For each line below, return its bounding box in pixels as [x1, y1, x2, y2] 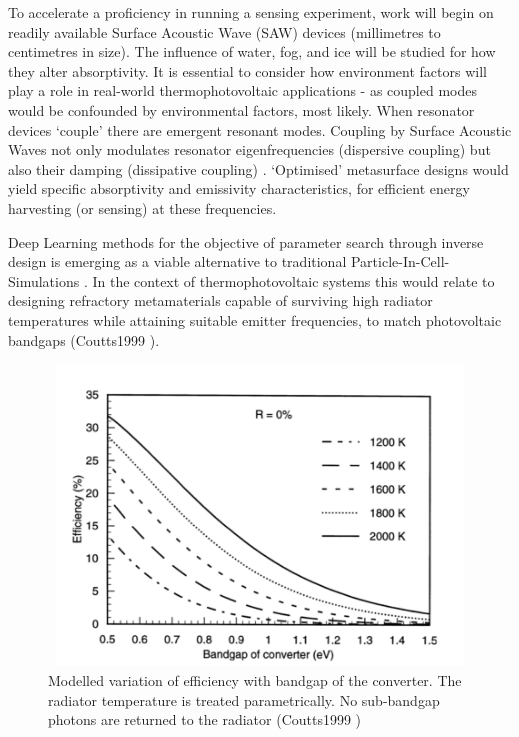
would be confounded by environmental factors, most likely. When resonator [8, 99, 475, 120]
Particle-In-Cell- [350, 251, 450, 272]
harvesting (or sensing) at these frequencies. [8, 197, 277, 218]
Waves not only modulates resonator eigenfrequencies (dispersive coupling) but [8, 139, 491, 160]
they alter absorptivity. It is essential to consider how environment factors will [8, 60, 487, 81]
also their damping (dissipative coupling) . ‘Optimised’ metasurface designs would [8, 158, 509, 179]
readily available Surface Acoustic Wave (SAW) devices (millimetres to [8, 21, 441, 42]
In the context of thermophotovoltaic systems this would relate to [92, 270, 495, 291]
